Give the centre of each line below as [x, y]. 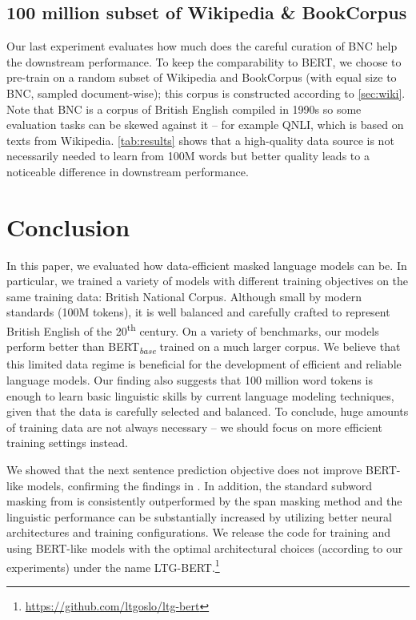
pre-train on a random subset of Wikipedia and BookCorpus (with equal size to [202, 77]
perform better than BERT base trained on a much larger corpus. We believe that [204, 348]
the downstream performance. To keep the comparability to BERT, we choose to [204, 61]
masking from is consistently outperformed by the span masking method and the [204, 501]
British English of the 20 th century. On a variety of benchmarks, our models [193, 330]
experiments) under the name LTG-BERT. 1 [113, 566]
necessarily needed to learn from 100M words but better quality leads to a [188, 156]
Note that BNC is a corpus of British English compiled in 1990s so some [184, 109]
